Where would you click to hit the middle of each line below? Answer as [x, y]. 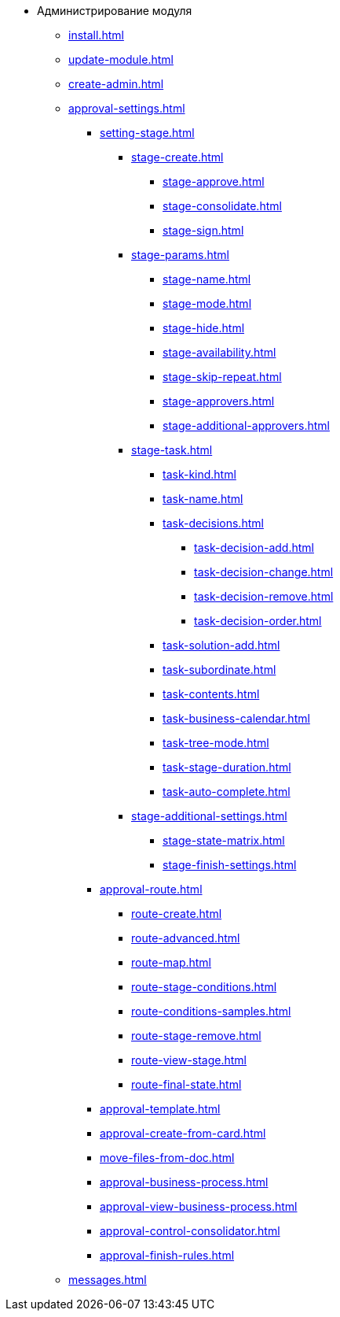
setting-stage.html [147, 133]
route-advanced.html [186, 938]
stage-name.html [207, 279]
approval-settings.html [127, 108]
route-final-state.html [186, 1084]
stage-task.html [172, 450]
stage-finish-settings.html [230, 865]
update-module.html [121, 59]
